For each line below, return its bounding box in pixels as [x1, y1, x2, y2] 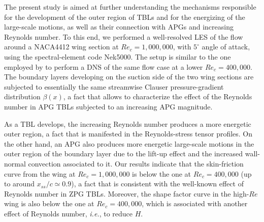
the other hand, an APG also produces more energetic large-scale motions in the [4, 138, 254, 149]
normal [4, 158, 26, 169]
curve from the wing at [4, 168, 76, 179]
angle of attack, [202, 41, 250, 52]
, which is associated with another [142, 198, 248, 209]
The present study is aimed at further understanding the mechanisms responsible [4, 2, 256, 12]
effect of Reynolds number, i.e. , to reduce [4, 208, 133, 218]
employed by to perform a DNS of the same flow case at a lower [4, 61, 203, 72]
